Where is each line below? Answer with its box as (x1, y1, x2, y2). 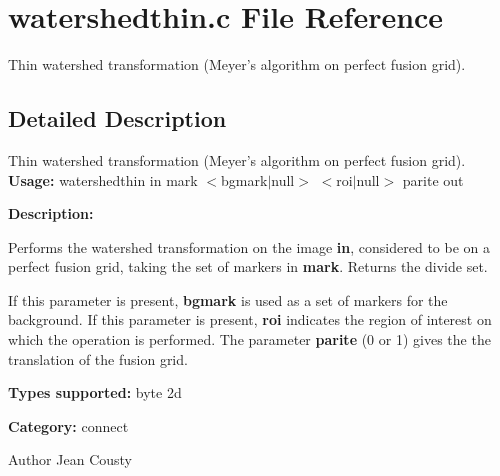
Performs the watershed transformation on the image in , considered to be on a (8, 236, 490, 257)
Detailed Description (8, 103, 227, 134)
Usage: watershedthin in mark (8, 169, 198, 190)
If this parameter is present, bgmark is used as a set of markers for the (8, 289, 448, 310)
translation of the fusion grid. (8, 348, 188, 369)
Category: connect (8, 415, 129, 436)
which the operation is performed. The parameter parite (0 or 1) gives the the (8, 329, 491, 350)
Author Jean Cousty (8, 449, 132, 470)
